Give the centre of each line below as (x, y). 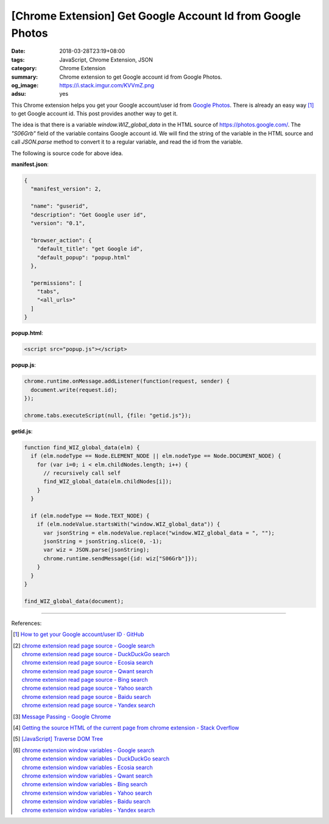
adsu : (19, 94)
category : (24, 68)
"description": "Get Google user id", (88, 215)
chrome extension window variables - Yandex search (88, 810)
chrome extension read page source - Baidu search (86, 696)
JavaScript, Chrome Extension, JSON (106, 60)
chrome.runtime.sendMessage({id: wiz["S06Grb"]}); (121, 558)
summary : (25, 77)
